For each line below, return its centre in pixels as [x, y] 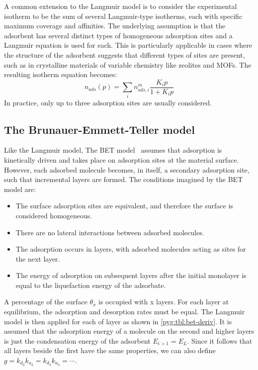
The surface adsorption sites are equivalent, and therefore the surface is [124, 206]
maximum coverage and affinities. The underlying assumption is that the [115, 26]
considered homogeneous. [54, 215]
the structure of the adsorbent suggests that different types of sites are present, [125, 54]
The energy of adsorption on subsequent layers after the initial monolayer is [131, 275]
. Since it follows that [220, 340]
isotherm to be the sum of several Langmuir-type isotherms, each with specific [123, 16]
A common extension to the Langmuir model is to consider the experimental [121, 6]
